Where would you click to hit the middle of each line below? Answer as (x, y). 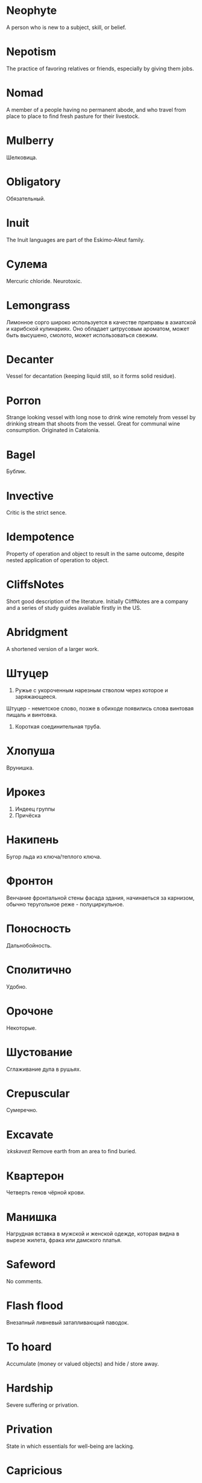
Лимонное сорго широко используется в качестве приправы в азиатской (101, 322)
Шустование (39, 1052)
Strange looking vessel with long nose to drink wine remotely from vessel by (101, 417)
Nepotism (31, 52)
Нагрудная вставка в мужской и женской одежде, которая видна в (93, 1234)
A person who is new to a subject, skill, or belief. (66, 27)
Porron (24, 401)
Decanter (30, 359)
